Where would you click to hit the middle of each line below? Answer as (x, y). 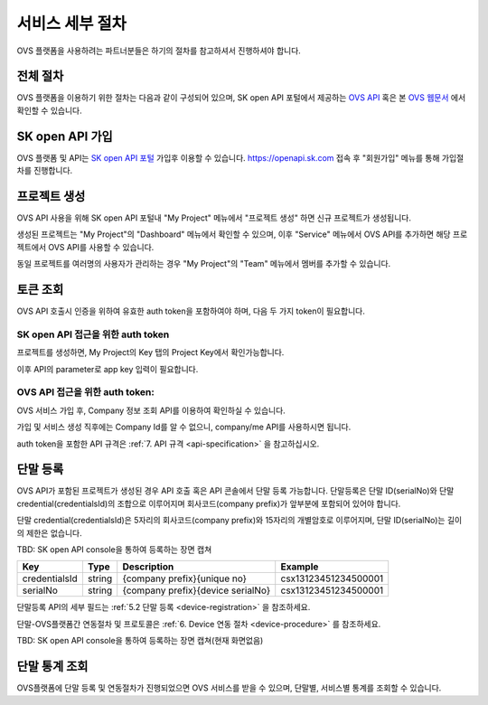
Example (300, 567)
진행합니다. (53, 171)
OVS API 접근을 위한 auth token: (86, 392)
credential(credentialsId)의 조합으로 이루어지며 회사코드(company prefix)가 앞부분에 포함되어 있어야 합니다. (209, 503)
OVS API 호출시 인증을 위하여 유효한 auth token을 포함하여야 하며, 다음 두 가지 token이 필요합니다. (191, 311)
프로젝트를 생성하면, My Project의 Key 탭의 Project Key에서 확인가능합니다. (150, 352)
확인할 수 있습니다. (49, 110)
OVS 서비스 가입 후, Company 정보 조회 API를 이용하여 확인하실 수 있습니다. (151, 410)
